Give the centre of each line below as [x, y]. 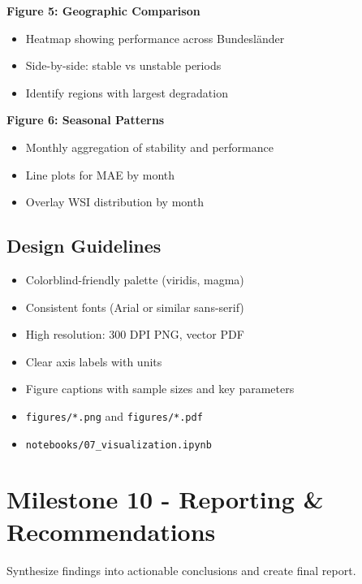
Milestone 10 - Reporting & [165, 499]
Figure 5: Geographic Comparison [103, 11]
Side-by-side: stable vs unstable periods [123, 65]
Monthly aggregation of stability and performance [149, 147]
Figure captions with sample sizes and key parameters [160, 389]
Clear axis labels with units [94, 361]
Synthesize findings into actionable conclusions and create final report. [181, 570]
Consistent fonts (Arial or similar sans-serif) [135, 307]
